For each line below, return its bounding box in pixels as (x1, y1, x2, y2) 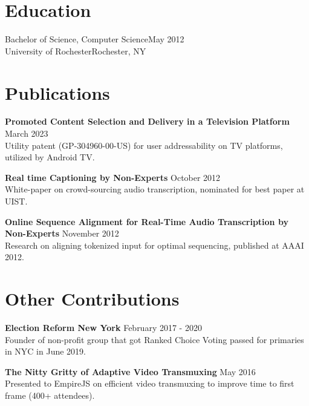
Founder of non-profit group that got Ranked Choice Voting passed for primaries (5, 333, 304, 345)
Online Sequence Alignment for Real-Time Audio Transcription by (5, 215, 288, 228)
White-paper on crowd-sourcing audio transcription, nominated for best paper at (5, 183, 305, 195)
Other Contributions (5, 286, 180, 311)
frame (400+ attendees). (5, 389, 95, 402)
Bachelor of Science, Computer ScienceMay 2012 (5, 33, 184, 45)
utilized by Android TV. (5, 151, 95, 163)
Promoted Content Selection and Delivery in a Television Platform (5, 115, 290, 128)
